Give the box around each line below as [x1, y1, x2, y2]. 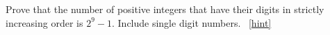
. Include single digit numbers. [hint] [111, 15, 272, 30]
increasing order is [6, 15, 83, 30]
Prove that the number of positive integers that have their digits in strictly [6, 2, 324, 16]
